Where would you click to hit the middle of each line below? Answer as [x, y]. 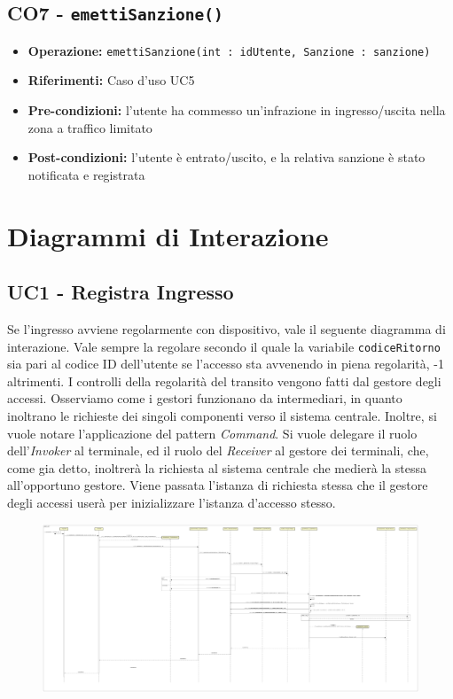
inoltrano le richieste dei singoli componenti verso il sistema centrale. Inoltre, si [222, 416]
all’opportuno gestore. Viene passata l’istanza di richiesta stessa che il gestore [218, 485]
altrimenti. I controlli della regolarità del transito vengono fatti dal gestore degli [224, 381]
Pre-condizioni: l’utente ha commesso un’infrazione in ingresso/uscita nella [237, 110]
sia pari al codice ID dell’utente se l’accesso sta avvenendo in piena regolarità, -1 [226, 364]
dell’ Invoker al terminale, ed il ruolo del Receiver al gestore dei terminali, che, [218, 450]
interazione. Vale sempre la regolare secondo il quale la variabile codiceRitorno [224, 346]
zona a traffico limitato [90, 127]
